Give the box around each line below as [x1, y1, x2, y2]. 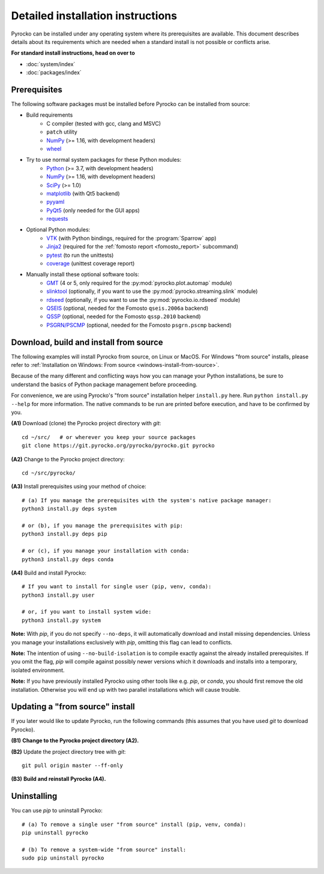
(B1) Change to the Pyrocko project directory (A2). [11, 737, 139, 744]
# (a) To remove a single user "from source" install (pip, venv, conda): [22, 821, 247, 828]
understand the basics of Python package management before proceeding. [11, 381, 198, 388]
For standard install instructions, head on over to [11, 49, 135, 57]
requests [46, 215, 68, 223]
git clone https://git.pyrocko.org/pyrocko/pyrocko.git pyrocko [22, 442, 215, 449]
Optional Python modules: [26, 226, 91, 233]
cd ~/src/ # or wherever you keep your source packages [22, 434, 196, 440]
